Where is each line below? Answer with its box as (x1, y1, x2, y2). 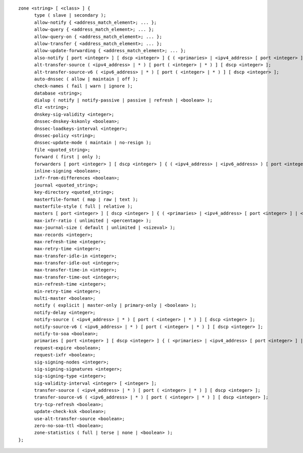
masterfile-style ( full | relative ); (34, 203, 133, 209)
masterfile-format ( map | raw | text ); (34, 196, 138, 202)
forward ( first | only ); (34, 154, 101, 160)
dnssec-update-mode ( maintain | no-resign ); (34, 140, 151, 146)
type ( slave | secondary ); (34, 13, 107, 18)
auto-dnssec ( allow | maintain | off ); (34, 76, 138, 82)
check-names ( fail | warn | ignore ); (34, 83, 133, 89)
